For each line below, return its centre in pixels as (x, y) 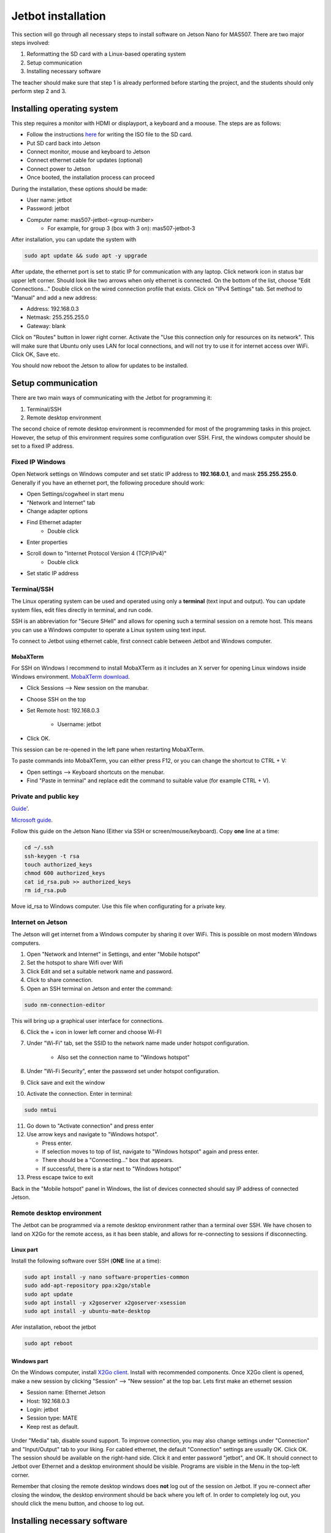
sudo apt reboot (49, 1344)
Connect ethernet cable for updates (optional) (85, 160)
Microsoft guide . (32, 820)
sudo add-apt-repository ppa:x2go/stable (87, 1286)
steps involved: (31, 42)
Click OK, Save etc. (36, 354)
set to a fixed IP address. (43, 446)
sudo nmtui (40, 1110)
